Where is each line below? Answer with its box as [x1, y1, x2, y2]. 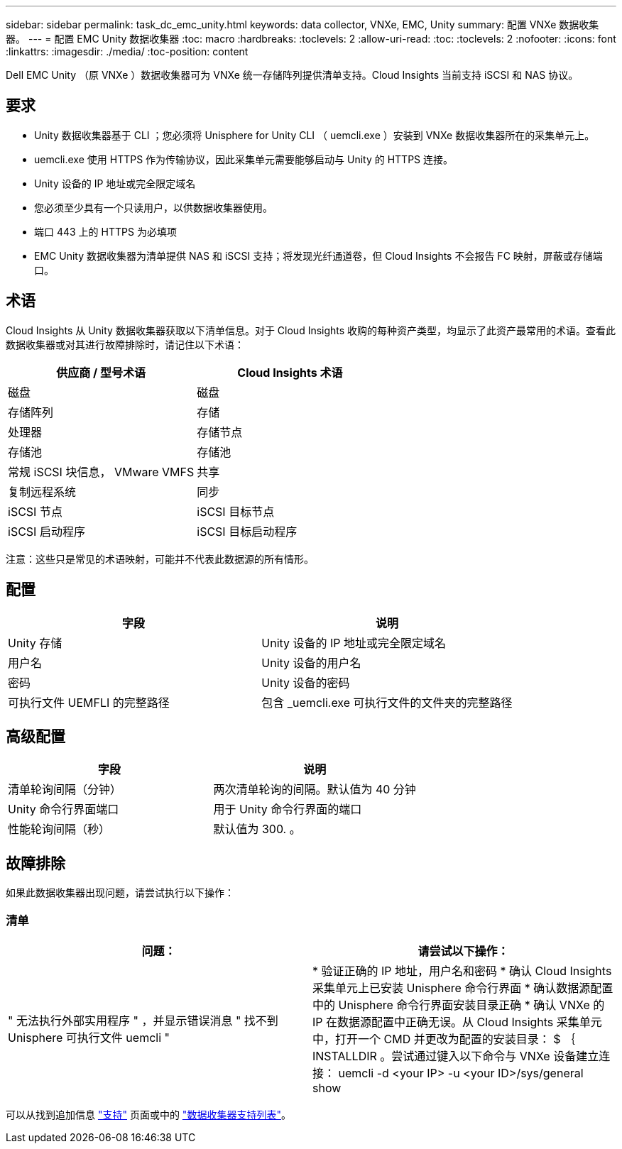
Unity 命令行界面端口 [8, 802, 119, 817]
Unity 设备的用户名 [261, 655, 361, 670]
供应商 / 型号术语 [56, 365, 146, 380]
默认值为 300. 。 [213, 822, 301, 837]
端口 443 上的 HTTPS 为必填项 [34, 225, 177, 238]
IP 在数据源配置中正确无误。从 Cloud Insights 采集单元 [312, 1014, 602, 1029]
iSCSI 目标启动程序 [197, 524, 298, 539]
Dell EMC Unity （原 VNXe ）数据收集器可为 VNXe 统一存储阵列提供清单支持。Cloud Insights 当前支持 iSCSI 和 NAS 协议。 [6, 69, 579, 81]
